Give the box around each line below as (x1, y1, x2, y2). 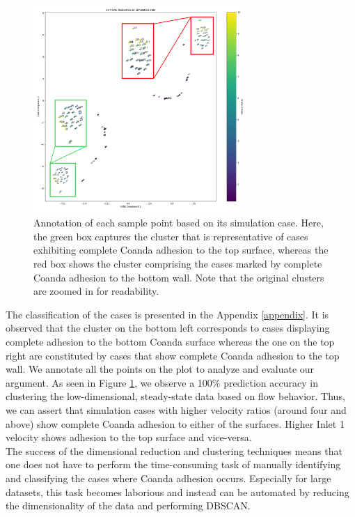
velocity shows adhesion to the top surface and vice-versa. (6, 430, 252, 445)
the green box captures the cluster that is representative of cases (33, 229, 308, 243)
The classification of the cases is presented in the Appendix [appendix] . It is (6, 307, 329, 321)
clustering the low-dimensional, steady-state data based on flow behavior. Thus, (6, 389, 345, 403)
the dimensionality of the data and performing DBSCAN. (6, 498, 251, 513)
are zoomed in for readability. (33, 284, 159, 298)
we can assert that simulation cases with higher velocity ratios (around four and (6, 402, 347, 417)
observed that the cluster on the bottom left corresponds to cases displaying (6, 321, 330, 335)
